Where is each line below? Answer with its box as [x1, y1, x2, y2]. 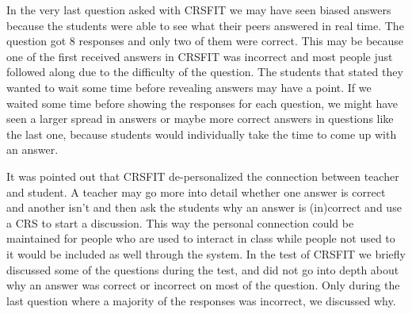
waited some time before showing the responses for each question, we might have [6, 94, 399, 111]
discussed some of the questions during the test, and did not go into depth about [6, 261, 399, 278]
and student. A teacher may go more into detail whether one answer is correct [6, 183, 386, 200]
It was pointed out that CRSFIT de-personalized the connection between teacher [6, 167, 399, 184]
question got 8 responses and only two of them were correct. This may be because [6, 33, 404, 49]
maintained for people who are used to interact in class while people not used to [6, 230, 395, 247]
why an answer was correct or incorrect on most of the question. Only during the [6, 277, 400, 293]
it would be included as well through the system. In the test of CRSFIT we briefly [6, 245, 406, 262]
